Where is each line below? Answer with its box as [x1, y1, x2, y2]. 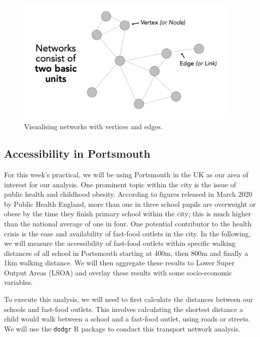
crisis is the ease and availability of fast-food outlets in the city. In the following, [4, 228, 251, 238]
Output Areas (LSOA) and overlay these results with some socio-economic [4, 267, 232, 277]
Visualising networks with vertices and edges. [24, 121, 163, 132]
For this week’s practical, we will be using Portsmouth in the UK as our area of [4, 169, 248, 179]
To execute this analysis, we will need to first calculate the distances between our [4, 294, 253, 304]
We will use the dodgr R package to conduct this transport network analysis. [4, 323, 240, 333]
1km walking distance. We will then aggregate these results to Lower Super [4, 257, 235, 268]
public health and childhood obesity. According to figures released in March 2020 [4, 189, 252, 199]
